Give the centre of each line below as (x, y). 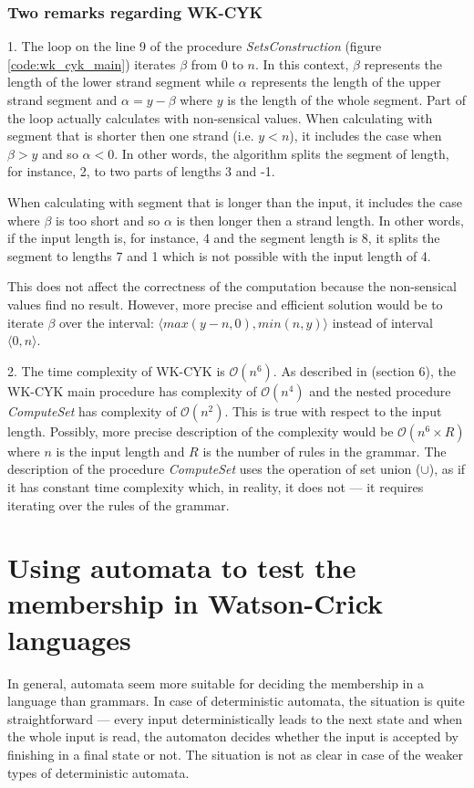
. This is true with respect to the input (333, 410)
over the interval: (106, 322)
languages (69, 639)
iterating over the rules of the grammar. (118, 504)
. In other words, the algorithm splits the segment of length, (282, 153)
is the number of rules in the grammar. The (325, 451)
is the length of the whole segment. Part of (346, 100)
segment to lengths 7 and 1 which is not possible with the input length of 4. (219, 255)
